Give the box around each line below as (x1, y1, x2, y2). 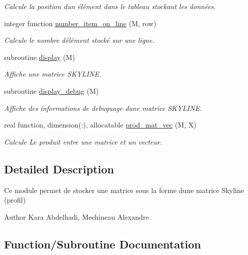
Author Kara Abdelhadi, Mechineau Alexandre (4, 211, 149, 222)
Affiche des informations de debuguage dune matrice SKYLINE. (4, 102, 202, 113)
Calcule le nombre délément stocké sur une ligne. (4, 35, 155, 45)
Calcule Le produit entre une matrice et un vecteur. (4, 136, 162, 147)
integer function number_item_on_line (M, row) (4, 18, 156, 28)
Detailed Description (4, 161, 114, 176)
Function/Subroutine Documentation (4, 236, 201, 251)
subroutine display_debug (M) (4, 85, 99, 96)
